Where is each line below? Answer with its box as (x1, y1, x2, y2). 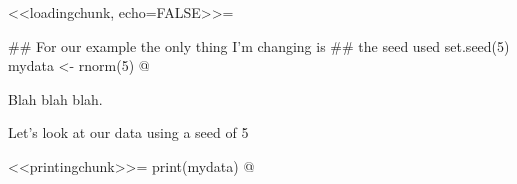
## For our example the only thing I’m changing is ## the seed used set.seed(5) (8, 35, 510, 56)
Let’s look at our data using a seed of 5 (8, 122, 249, 143)
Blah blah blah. (8, 88, 103, 109)
